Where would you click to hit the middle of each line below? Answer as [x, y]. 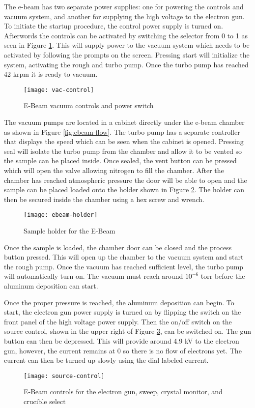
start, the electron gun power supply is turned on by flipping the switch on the [123, 312]
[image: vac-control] [59, 90]
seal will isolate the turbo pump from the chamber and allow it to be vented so [123, 151]
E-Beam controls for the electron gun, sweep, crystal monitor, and [123, 392]
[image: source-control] [64, 376]
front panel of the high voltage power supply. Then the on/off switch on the [118, 321]
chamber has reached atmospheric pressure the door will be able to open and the [126, 180]
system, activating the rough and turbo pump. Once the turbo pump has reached [126, 64]
